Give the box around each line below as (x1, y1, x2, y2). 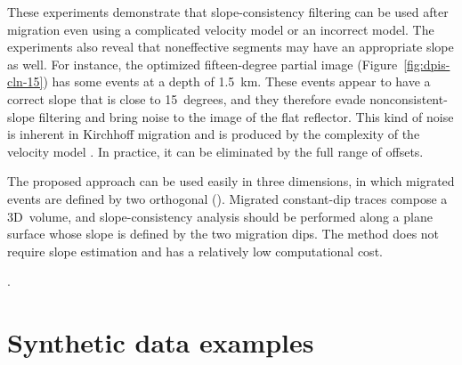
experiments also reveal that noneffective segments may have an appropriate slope (7, 37, 454, 56)
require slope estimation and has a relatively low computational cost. (7, 241, 383, 260)
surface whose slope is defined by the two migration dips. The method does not (7, 224, 440, 243)
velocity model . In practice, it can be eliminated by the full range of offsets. (7, 142, 424, 160)
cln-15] (7, 72, 44, 91)
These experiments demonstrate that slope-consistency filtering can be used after (7, 3, 449, 20)
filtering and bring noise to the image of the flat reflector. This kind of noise (38, 107, 454, 126)
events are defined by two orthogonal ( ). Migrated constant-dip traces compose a (7, 189, 448, 207)
